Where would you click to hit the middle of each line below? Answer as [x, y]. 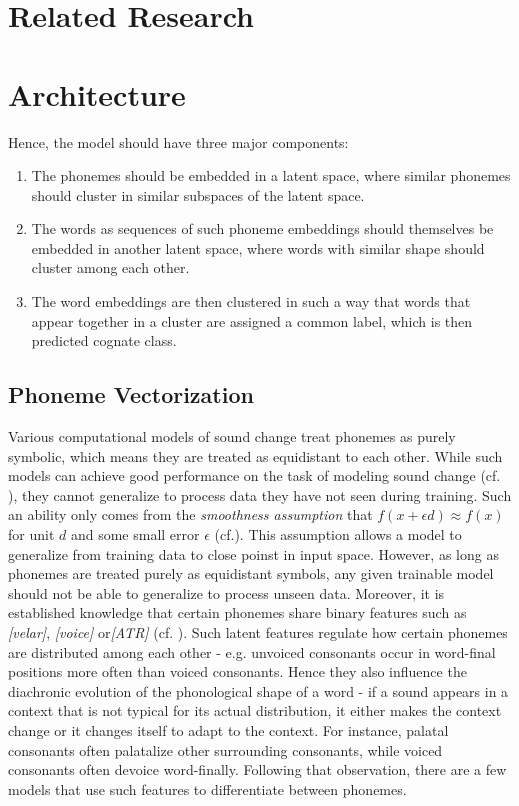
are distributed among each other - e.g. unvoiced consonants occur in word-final [252, 651]
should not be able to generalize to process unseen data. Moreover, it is [226, 592]
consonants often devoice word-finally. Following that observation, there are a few [257, 769]
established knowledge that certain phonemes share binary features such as [237, 612]
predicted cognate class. [104, 340]
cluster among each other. [110, 267]
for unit [31, 534]
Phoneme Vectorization [131, 394]
